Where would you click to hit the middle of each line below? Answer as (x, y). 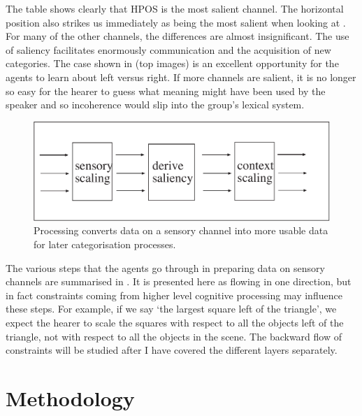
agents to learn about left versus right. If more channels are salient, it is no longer (181, 77)
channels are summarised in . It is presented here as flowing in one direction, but (179, 281)
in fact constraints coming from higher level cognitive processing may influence (174, 295)
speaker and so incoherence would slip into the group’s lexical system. (155, 105)
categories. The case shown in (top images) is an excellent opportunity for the (172, 63)
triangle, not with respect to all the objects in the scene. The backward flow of (174, 336)
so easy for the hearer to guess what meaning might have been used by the (166, 91)
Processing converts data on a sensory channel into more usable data (181, 230)
